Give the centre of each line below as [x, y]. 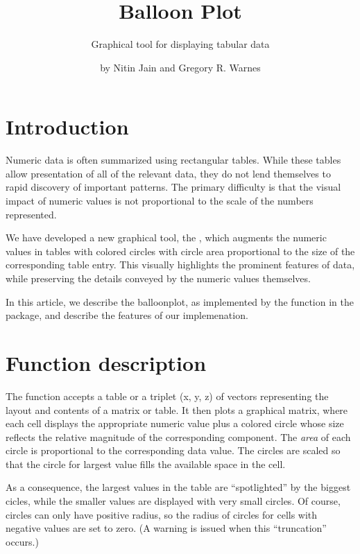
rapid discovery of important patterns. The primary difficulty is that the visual [173, 187]
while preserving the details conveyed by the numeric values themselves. [158, 278]
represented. [31, 214]
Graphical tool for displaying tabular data [180, 44]
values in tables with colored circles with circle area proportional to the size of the [180, 251]
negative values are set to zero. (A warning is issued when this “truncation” [166, 528]
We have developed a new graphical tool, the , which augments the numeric [166, 237]
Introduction [67, 127]
